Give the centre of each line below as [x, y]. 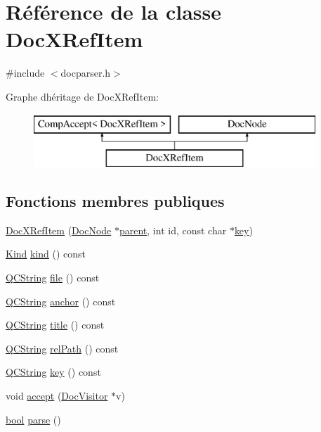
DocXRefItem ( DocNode [59, 230]
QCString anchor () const [61, 301]
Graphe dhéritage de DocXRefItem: [82, 96]
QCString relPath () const [62, 348]
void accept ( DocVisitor [57, 396]
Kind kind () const [46, 254]
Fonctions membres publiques [115, 201]
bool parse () [33, 419]
